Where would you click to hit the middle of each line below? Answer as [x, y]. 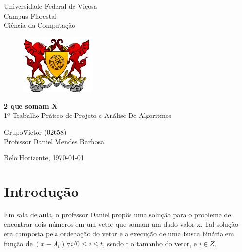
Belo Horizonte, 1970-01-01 [44, 158]
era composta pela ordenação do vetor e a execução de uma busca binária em [119, 234]
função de [18, 243]
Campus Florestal [30, 15]
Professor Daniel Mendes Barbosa [54, 141]
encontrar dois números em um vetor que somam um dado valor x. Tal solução [121, 224]
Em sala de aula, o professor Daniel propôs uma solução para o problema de [118, 214]
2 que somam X [31, 106]
